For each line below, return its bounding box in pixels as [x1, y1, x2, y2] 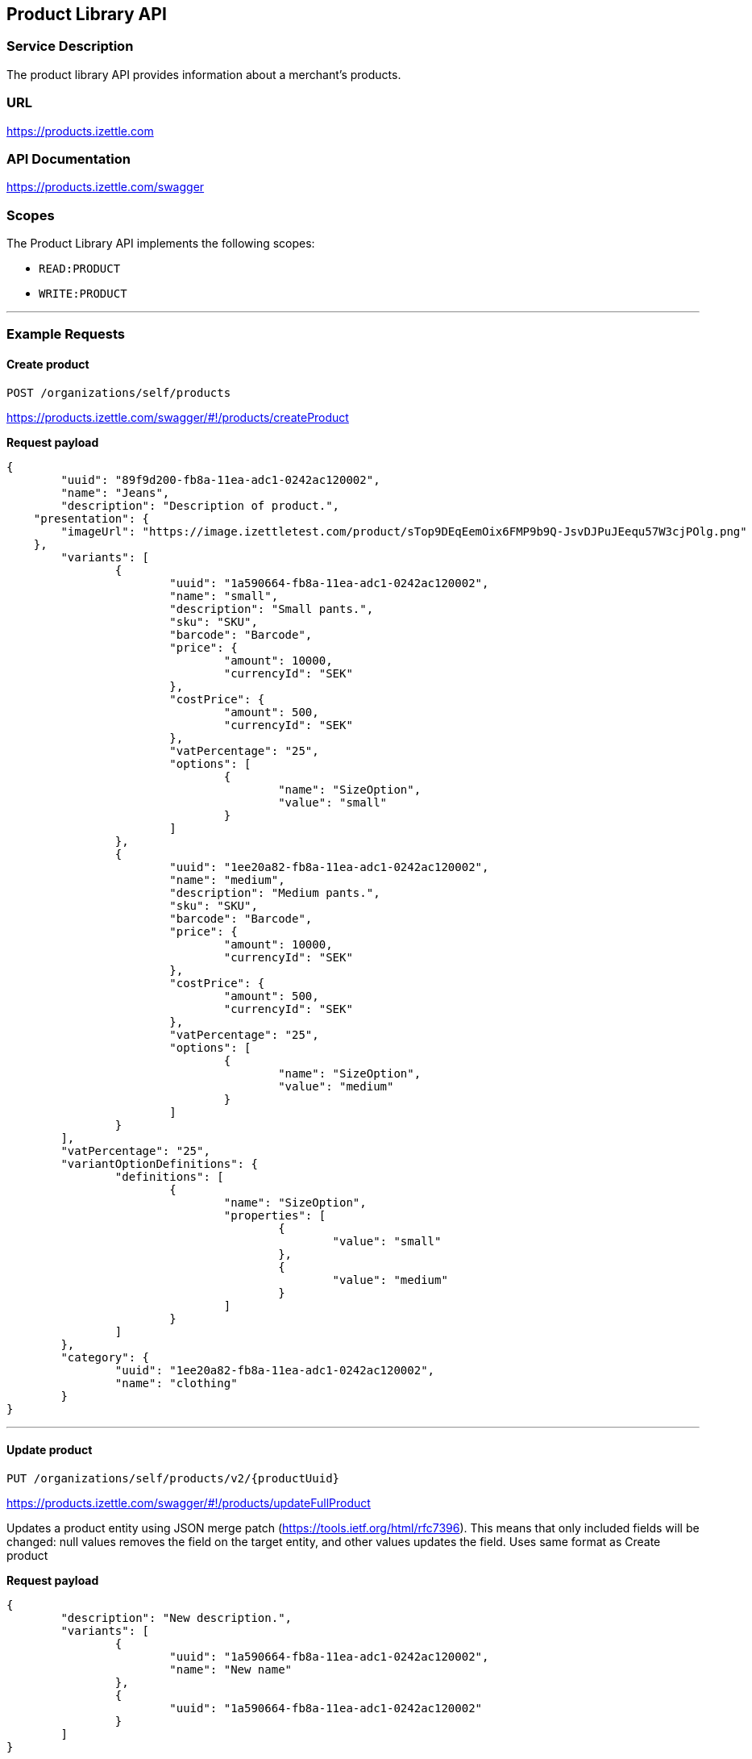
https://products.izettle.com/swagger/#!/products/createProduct [6, 410, 349, 424]
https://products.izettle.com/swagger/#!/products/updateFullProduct [6, 1495, 371, 1510]
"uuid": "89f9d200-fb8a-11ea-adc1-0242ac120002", [60, 473, 380, 486]
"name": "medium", [169, 873, 285, 886]
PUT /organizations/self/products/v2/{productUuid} [6, 1471, 340, 1485]
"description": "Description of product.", [60, 498, 340, 512]
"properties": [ [223, 1208, 326, 1222]
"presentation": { [33, 511, 150, 525]
